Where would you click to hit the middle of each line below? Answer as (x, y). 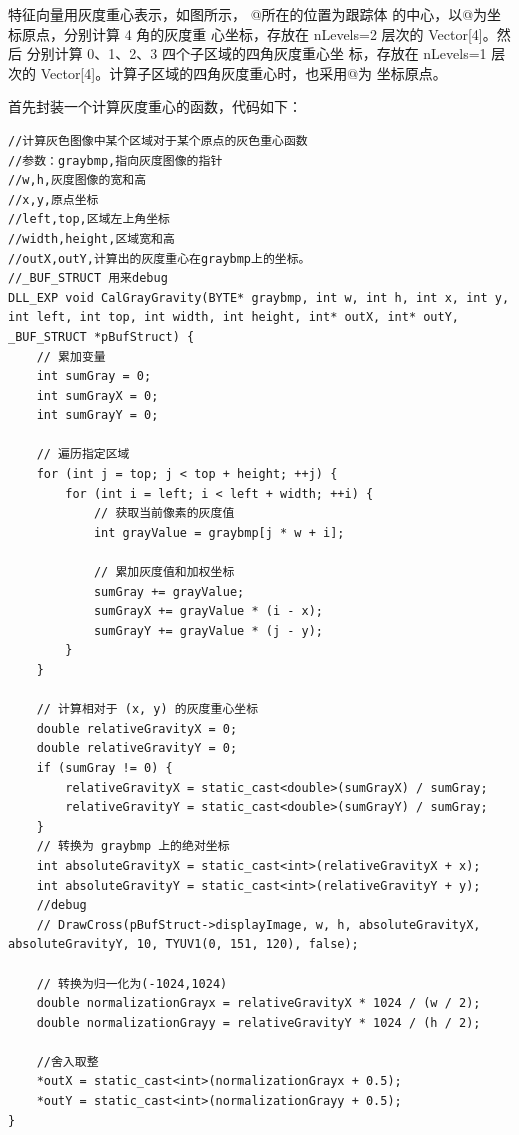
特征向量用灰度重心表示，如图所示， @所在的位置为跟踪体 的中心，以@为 (248, 14)
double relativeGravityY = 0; (137, 748)
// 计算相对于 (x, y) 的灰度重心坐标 (147, 709)
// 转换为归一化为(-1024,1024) (132, 983)
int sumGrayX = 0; (97, 395)
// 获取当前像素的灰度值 (164, 513)
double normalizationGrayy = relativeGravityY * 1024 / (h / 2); (258, 1022)
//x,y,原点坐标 (53, 199)
